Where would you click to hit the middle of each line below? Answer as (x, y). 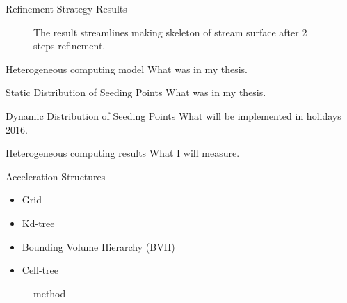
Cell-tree (40, 270)
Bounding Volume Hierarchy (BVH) (98, 246)
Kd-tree (38, 223)
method (50, 293)
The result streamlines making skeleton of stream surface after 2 (170, 32)
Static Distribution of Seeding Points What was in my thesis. (136, 92)
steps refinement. (70, 46)
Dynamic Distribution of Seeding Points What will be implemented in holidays (173, 115)
